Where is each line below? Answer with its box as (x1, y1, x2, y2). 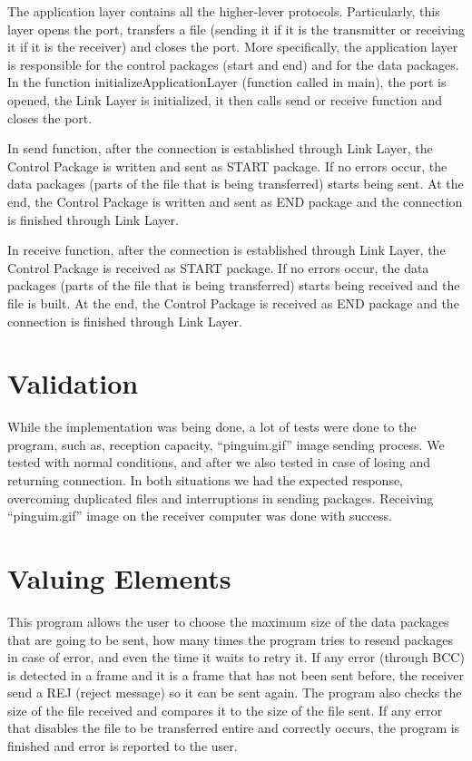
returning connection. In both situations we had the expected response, (7, 471, 404, 489)
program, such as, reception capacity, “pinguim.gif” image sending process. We (7, 434, 445, 454)
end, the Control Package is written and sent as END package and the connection (7, 191, 463, 210)
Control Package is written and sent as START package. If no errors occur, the (7, 156, 447, 175)
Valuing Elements (7, 559, 231, 596)
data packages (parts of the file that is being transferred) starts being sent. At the (7, 174, 464, 193)
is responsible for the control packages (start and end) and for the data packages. (7, 54, 459, 73)
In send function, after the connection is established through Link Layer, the (7, 139, 433, 158)
